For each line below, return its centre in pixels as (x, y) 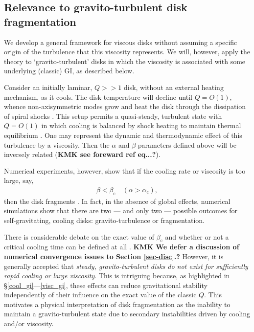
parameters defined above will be (187, 144)
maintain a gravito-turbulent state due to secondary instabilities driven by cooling (127, 314)
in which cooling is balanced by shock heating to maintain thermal (141, 125)
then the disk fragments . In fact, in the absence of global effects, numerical (117, 201)
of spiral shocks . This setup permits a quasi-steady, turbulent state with (113, 116)
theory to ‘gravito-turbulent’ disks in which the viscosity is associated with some (125, 61)
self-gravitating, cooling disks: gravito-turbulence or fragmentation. (104, 220)
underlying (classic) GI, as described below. (69, 71)
